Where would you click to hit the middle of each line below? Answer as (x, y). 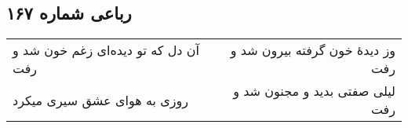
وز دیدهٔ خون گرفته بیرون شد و (313, 50)
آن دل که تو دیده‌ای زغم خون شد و (106, 50)
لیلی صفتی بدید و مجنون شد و (314, 91)
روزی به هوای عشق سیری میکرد (100, 100)
